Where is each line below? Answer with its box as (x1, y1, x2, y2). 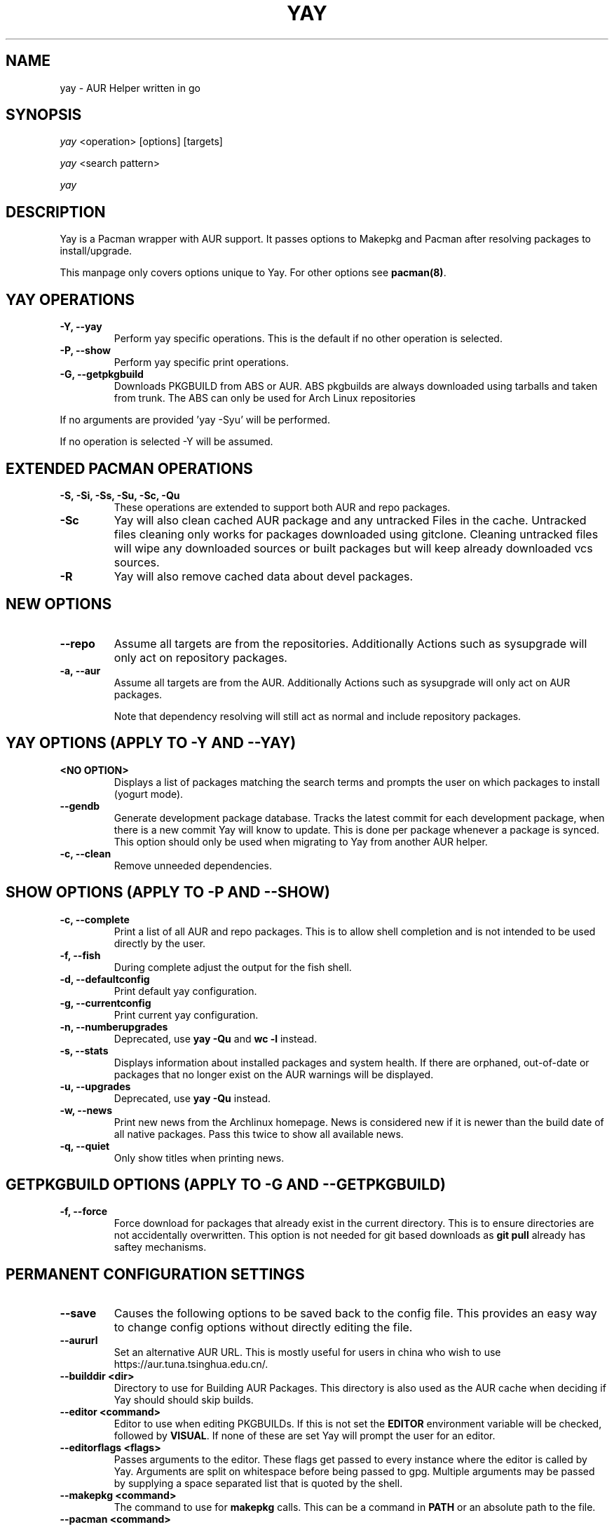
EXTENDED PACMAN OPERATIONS (6, 459, 253, 477)
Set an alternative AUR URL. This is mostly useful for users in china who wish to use (114, 1346, 501, 1359)
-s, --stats (60, 1044, 109, 1057)
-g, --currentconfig (60, 996, 151, 1009)
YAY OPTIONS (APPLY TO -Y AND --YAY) (6, 734, 296, 752)
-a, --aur (60, 664, 101, 677)
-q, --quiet (60, 1139, 110, 1152)
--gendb (60, 799, 100, 812)
